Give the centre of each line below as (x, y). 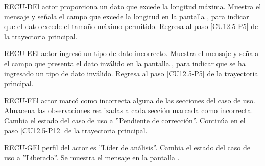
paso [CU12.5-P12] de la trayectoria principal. (76, 130)
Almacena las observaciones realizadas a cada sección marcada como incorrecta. (129, 110)
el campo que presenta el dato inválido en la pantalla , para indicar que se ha (125, 63)
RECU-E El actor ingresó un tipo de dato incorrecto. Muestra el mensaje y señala (131, 53)
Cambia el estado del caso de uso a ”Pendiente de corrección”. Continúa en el (125, 120)
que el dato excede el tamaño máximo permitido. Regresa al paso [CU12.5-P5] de (131, 26)
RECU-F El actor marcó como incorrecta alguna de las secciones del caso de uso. (130, 100)
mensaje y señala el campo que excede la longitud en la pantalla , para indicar (127, 16)
